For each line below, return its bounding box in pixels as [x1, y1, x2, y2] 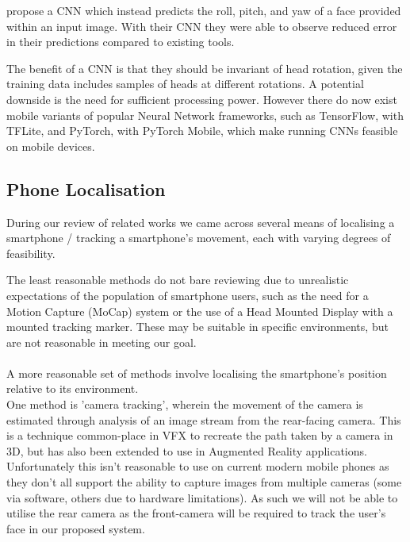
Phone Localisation [6, 176, 166, 201]
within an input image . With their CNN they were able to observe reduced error [6, 17, 397, 34]
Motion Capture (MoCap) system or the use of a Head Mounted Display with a [6, 302, 393, 319]
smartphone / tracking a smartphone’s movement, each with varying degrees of [6, 229, 391, 246]
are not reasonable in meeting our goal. [6, 333, 197, 350]
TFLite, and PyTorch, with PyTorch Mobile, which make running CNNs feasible [6, 122, 398, 139]
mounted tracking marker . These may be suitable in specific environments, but [6, 318, 389, 335]
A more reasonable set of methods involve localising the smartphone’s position [6, 364, 387, 381]
